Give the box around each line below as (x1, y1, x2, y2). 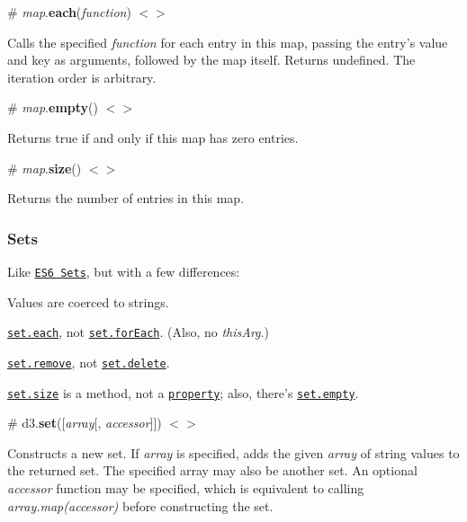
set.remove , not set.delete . (7, 352, 170, 371)
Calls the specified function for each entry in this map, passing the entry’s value (7, 32, 448, 51)
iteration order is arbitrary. (7, 67, 157, 86)
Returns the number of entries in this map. (7, 189, 245, 208)
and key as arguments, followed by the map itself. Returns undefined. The (7, 50, 416, 69)
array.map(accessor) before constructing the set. (7, 496, 274, 515)
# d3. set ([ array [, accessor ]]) (7, 413, 162, 432)
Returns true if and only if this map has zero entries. (7, 128, 299, 146)
